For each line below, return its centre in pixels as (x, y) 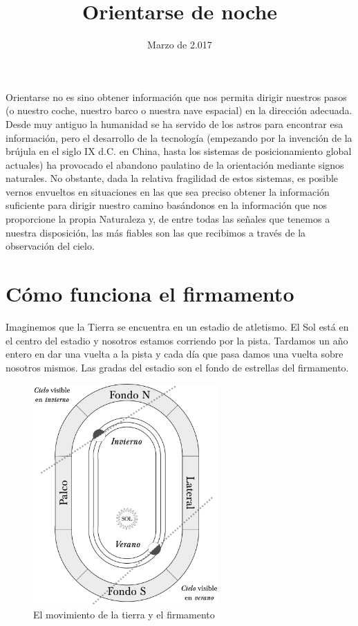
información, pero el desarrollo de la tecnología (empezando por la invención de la (179, 137)
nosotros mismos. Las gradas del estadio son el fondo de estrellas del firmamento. (177, 367)
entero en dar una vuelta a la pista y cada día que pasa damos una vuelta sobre (175, 354)
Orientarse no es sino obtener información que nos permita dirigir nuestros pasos (176, 96)
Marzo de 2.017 (180, 45)
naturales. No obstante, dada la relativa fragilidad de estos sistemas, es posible (172, 178)
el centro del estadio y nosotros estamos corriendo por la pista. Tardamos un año (177, 340)
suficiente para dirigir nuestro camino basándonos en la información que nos (166, 205)
